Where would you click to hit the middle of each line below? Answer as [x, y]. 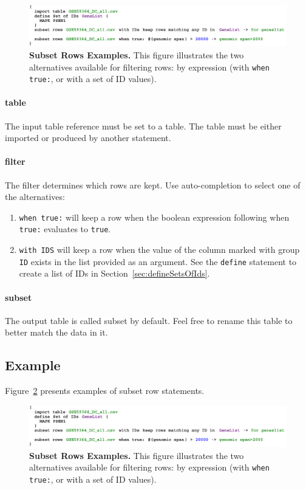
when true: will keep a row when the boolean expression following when [154, 217]
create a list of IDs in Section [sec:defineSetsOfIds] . [114, 273]
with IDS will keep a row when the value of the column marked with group [159, 250]
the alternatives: [35, 197]
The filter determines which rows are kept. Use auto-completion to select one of [153, 185]
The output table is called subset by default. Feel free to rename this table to [149, 320]
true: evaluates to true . [65, 229]
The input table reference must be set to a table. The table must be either [143, 126]
